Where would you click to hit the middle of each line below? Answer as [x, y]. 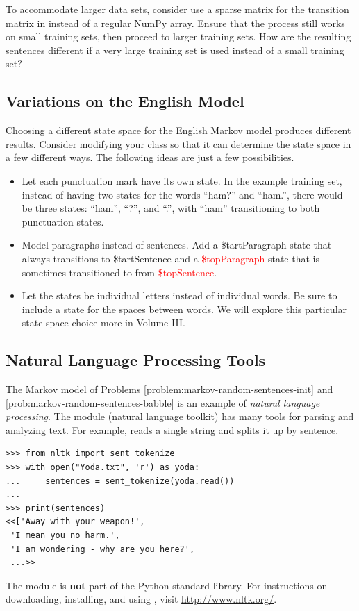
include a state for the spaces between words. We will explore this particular [184, 309]
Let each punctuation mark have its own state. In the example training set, [182, 180]
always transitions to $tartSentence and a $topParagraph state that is [170, 258]
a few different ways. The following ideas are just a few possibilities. [150, 157]
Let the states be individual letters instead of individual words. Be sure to [179, 295]
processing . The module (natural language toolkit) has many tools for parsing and [180, 416]
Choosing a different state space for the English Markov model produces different [178, 130]
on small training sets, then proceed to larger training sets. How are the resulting [178, 36]
